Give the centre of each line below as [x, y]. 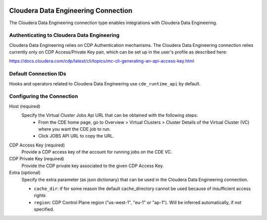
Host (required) [25, 106]
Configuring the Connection [44, 96]
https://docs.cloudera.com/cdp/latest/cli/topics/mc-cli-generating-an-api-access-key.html [102, 61]
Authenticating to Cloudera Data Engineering [64, 36]
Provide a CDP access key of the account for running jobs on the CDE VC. [97, 152]
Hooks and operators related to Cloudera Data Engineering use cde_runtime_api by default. [105, 83]
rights [40, 195]
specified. [44, 209]
